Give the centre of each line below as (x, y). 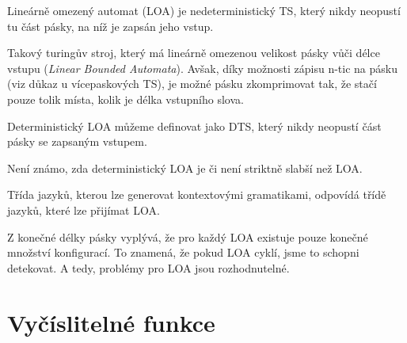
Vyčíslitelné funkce (111, 322)
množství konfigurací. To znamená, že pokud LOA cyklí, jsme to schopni (183, 252)
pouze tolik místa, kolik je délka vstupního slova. (126, 99)
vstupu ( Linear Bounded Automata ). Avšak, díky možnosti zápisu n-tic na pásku (202, 68)
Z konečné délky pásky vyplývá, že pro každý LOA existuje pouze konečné (188, 236)
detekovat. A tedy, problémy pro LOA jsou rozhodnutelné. (148, 267)
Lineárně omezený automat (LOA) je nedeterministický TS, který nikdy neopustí (204, 10)
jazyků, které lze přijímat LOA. (84, 210)
